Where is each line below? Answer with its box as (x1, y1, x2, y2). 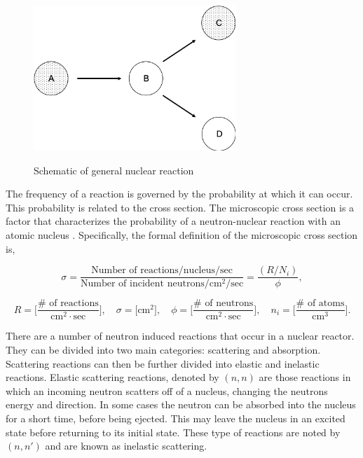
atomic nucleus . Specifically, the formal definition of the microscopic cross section (6, 228, 358, 242)
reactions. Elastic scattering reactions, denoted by (6, 370, 219, 384)
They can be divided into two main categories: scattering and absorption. (6, 342, 321, 356)
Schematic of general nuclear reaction (34, 162, 194, 177)
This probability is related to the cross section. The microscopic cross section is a (6, 200, 355, 214)
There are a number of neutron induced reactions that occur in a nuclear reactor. (6, 328, 355, 343)
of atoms (307, 298, 345, 309)
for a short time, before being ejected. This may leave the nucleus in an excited (6, 410, 345, 425)
